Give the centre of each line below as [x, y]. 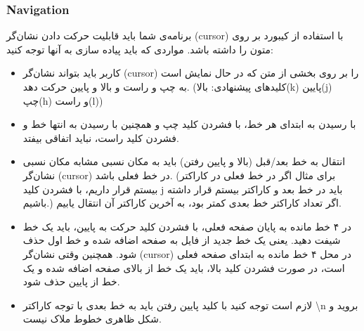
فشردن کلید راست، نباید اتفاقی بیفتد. [101, 137]
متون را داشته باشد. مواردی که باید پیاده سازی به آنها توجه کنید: [140, 49]
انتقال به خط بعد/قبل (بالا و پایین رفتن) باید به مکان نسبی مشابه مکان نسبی [184, 161]
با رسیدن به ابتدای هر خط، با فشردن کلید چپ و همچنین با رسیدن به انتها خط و [189, 124]
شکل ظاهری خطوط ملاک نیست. [92, 319]
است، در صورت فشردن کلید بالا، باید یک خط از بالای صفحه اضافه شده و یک [184, 267]
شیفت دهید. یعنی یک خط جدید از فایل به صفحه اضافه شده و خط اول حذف [182, 240]
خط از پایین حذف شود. [71, 281]
